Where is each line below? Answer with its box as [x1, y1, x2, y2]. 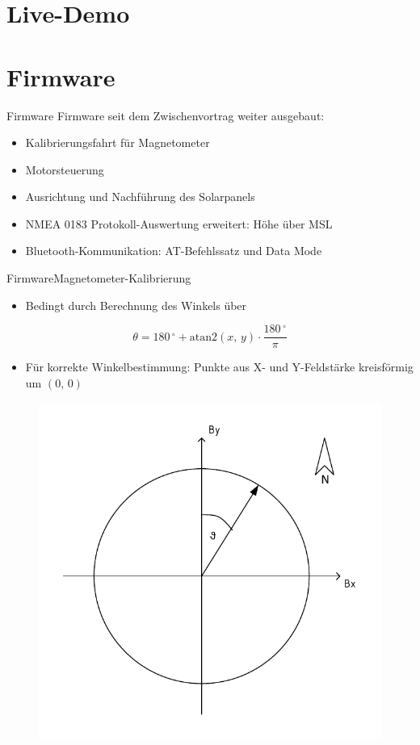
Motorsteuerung [25, 161, 104, 178]
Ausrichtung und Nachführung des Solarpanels [25, 188, 255, 205]
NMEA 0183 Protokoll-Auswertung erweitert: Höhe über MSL [25, 215, 333, 232]
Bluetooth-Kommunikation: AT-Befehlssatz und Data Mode [25, 242, 322, 259]
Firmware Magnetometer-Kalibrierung [6, 270, 191, 287]
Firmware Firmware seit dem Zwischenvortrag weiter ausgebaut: [6, 107, 325, 123]
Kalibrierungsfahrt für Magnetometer [25, 134, 210, 151]
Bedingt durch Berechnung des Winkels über [25, 296, 247, 313]
